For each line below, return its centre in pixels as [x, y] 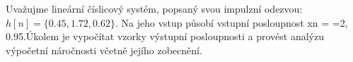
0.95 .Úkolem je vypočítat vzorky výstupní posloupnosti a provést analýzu [165, 36]
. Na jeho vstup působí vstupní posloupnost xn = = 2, [231, 22]
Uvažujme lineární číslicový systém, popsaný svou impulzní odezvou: [154, 8]
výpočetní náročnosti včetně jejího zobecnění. [104, 50]
